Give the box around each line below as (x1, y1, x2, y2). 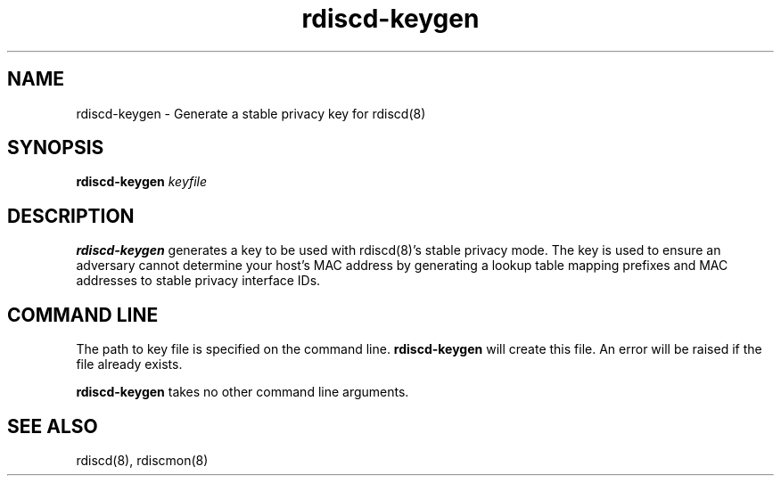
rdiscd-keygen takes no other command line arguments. (76, 384, 409, 400)
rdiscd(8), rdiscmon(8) (76, 452, 209, 468)
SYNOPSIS (7, 136, 104, 160)
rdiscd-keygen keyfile (76, 174, 208, 190)
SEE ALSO (7, 414, 98, 438)
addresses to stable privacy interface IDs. (76, 273, 321, 289)
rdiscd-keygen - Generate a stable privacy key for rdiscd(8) (76, 105, 426, 121)
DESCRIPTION (7, 204, 135, 227)
